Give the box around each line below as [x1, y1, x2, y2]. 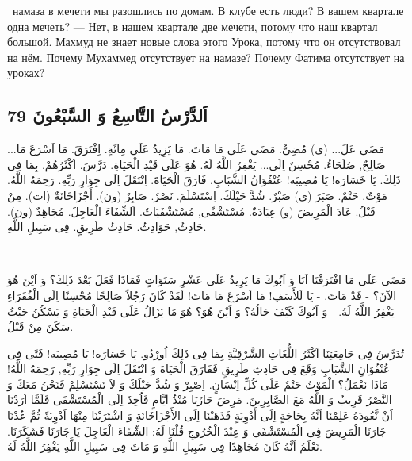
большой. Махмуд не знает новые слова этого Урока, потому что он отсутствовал [7, 33, 401, 50]
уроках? [7, 64, 45, 81]
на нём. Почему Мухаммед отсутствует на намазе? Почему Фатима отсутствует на [7, 48, 405, 65]
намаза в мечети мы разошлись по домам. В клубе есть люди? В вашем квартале [12, 2, 404, 18]
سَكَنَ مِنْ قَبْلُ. [7, 318, 74, 335]
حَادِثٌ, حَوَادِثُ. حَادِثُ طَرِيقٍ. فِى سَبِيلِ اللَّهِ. [7, 218, 207, 235]
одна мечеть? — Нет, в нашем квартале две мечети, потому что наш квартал [7, 17, 378, 34]
